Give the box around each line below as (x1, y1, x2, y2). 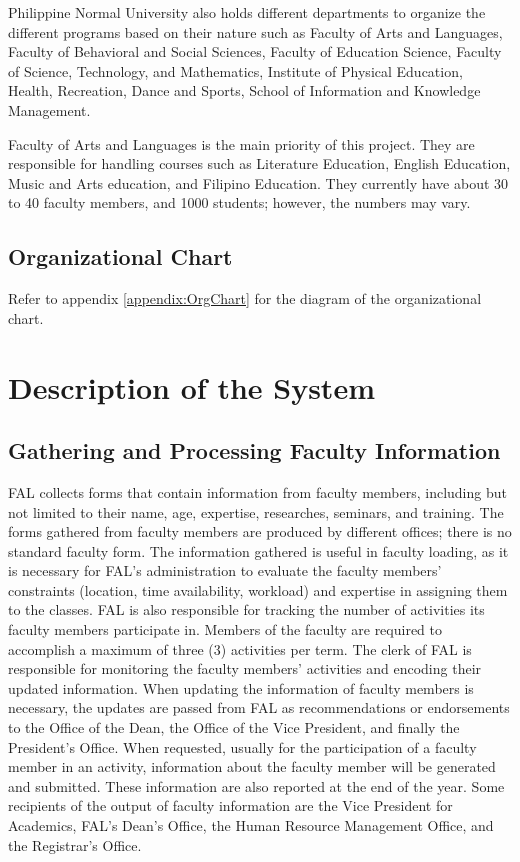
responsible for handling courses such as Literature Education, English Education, (8, 153, 511, 174)
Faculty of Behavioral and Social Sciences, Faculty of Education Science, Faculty (8, 41, 502, 62)
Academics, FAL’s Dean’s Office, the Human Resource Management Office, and (8, 815, 494, 835)
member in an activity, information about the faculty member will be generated (8, 756, 496, 777)
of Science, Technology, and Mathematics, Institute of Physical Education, (8, 60, 463, 81)
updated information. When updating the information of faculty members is (8, 677, 474, 698)
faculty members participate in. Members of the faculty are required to (8, 619, 442, 640)
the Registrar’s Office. (8, 834, 142, 855)
